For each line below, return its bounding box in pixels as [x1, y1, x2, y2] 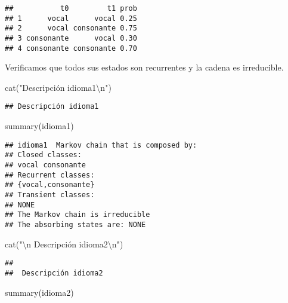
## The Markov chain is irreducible [5, 210, 150, 219]
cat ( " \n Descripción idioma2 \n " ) [5, 237, 123, 250]
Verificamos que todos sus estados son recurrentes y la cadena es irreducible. [5, 61, 284, 74]
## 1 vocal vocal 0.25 [5, 14, 137, 23]
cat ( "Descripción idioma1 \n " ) [5, 81, 112, 93]
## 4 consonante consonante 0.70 [5, 44, 137, 53]
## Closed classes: [5, 151, 82, 160]
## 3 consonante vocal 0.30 [5, 33, 137, 42]
